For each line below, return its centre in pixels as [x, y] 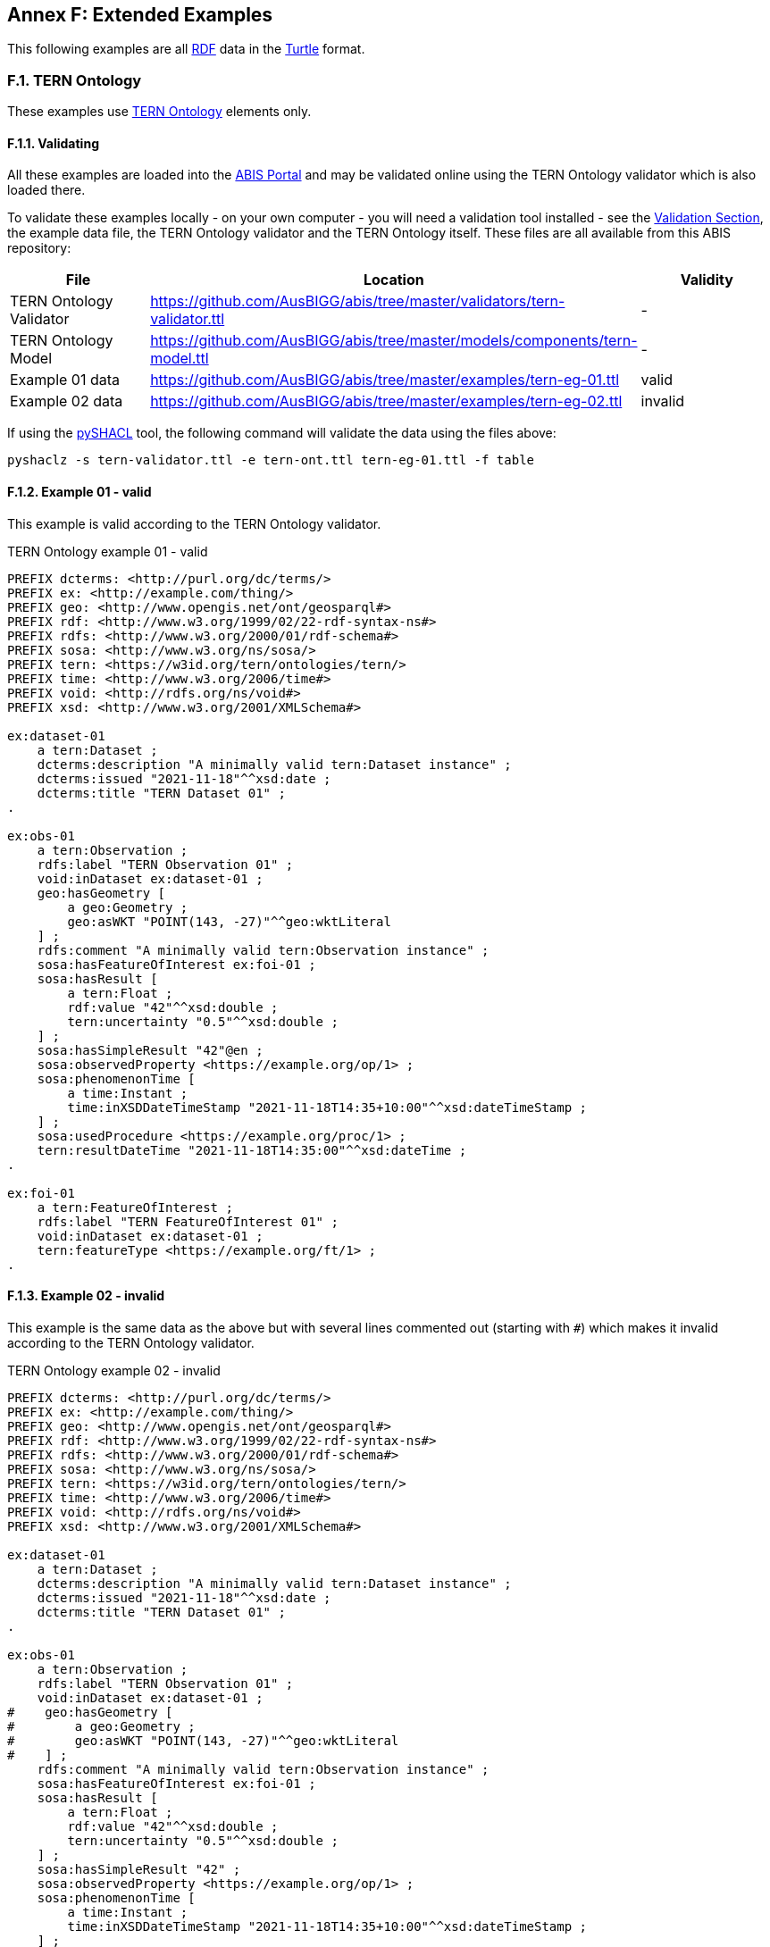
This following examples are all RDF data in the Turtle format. [186, 49]
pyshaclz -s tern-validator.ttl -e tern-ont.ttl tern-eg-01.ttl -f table [271, 460]
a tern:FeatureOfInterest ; [135, 1207]
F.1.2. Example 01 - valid [80, 492]
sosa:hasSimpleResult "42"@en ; [150, 1050]
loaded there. [46, 190]
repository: [39, 248]
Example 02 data [67, 401]
